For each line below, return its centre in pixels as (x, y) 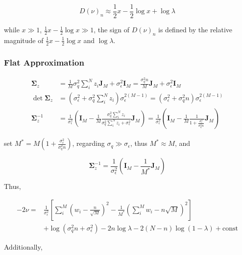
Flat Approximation (44, 62)
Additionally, (23, 246)
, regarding (88, 143)
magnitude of (24, 40)
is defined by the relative (195, 30)
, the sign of (112, 30)
